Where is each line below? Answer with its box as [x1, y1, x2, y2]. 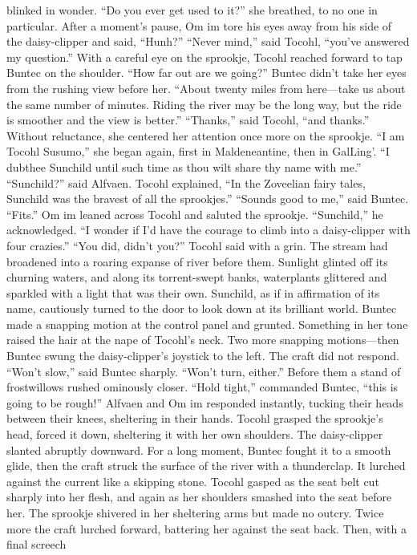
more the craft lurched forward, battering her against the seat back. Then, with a [6, 520, 407, 537]
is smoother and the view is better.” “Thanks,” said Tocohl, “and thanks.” [6, 111, 370, 128]
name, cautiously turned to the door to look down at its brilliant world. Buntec [6, 300, 397, 317]
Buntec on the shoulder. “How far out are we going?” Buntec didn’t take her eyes [6, 64, 407, 81]
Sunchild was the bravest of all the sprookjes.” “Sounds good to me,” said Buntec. [6, 190, 409, 207]
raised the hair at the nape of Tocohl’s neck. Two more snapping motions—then [6, 331, 399, 348]
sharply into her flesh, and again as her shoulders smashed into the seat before [6, 488, 392, 505]
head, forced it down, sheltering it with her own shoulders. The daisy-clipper [6, 426, 383, 443]
